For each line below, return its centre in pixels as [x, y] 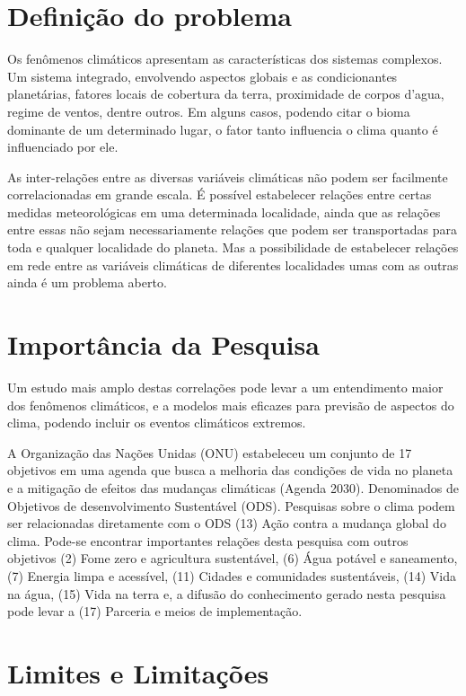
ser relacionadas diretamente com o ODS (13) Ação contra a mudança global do [227, 523]
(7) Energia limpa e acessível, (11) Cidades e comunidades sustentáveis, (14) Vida [232, 575]
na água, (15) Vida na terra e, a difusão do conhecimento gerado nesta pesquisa [227, 593]
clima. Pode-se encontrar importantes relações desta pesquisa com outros [208, 540]
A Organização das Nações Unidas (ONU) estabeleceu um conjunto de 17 [210, 452]
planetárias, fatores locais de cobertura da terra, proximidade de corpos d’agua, [226, 94]
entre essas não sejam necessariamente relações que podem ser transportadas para [233, 229]
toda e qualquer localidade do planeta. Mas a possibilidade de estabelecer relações [233, 247]
